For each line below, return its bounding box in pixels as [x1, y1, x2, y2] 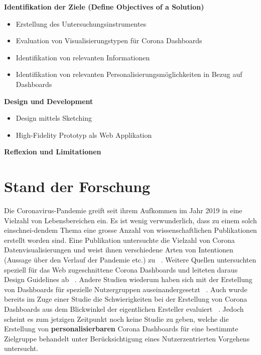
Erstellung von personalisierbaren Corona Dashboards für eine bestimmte [4, 323, 238, 334]
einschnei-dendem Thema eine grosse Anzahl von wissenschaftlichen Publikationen [4, 225, 257, 235]
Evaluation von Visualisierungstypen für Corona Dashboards [16, 35, 202, 46]
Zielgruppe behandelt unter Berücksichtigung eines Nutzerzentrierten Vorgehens [4, 333, 250, 343]
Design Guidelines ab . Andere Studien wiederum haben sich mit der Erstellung [4, 274, 252, 285]
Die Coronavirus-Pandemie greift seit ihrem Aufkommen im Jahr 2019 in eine [4, 205, 242, 216]
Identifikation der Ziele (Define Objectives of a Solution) [4, 2, 204, 12]
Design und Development [4, 96, 93, 106]
